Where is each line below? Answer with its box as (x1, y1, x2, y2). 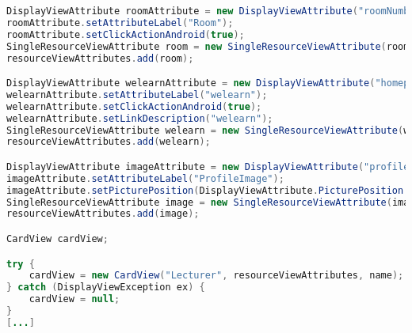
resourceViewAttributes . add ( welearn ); (6, 136, 211, 148)
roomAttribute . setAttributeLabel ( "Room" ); (6, 17, 234, 28)
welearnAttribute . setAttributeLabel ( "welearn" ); (6, 89, 268, 100)
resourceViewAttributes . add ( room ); (6, 52, 194, 64)
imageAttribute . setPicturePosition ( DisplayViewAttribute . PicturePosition (6, 184, 404, 196)
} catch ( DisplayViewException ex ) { (6, 282, 205, 293)
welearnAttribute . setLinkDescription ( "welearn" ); (6, 112, 273, 124)
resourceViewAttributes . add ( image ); (6, 208, 200, 220)
